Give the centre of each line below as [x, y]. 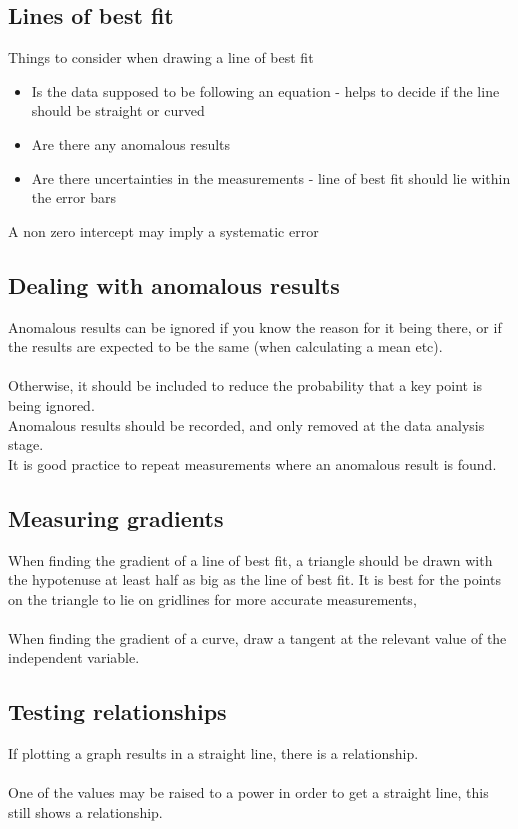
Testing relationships [117, 711]
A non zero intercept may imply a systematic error [163, 230]
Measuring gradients [116, 517]
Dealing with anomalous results [174, 284]
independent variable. [74, 657]
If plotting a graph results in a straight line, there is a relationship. [213, 753]
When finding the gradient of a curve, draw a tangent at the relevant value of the [257, 637]
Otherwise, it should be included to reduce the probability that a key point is [245, 385]
